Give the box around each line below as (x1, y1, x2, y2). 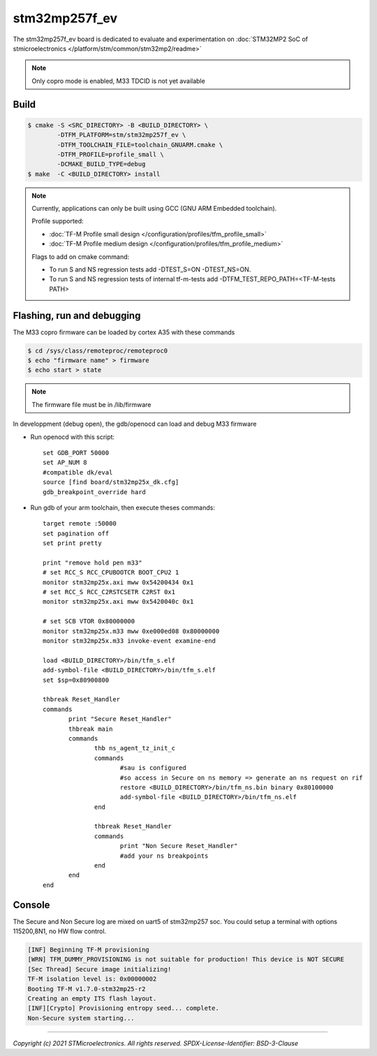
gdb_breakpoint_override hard (43, 488, 147, 496)
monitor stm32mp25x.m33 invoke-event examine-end (43, 637, 216, 645)
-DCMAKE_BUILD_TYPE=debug (57, 161, 146, 168)
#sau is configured (119, 764, 186, 772)
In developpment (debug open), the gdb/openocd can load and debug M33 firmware (13, 419, 257, 429)
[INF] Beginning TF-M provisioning (27, 946, 149, 954)
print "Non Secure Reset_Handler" (119, 842, 238, 850)
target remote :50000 (43, 520, 117, 528)
